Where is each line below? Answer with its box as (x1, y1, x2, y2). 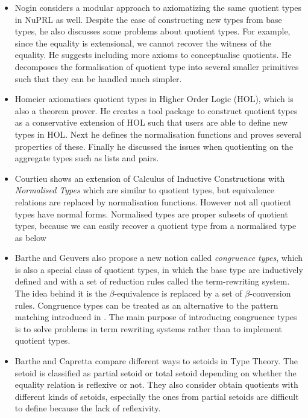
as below (14, 231, 46, 243)
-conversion (250, 287, 291, 300)
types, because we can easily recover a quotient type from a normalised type (14, 219, 297, 232)
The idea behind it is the (14, 287, 107, 300)
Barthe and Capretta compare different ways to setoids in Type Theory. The (14, 355, 298, 367)
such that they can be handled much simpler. (14, 72, 182, 85)
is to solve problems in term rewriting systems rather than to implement (14, 322, 283, 335)
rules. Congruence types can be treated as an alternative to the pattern (14, 298, 278, 311)
